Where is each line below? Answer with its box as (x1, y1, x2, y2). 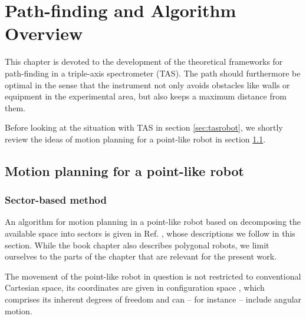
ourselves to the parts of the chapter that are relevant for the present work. (5, 250, 277, 262)
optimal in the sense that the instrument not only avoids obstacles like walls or (5, 78, 290, 91)
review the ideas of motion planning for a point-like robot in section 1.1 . (5, 132, 266, 145)
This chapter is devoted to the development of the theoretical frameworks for (5, 55, 283, 68)
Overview (5, 21, 83, 45)
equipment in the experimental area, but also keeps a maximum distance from (5, 90, 287, 102)
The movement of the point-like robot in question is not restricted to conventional (5, 270, 301, 282)
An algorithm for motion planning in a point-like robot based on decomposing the (5, 215, 301, 228)
